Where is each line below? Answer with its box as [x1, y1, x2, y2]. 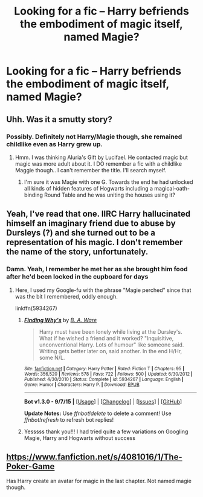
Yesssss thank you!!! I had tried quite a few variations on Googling [24, 428, 188, 435]
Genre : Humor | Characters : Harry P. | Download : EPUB [24, 381, 140, 388]
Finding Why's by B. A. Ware [24, 316, 97, 323]
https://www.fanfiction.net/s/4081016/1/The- [6, 451, 182, 462]
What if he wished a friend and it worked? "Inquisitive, [39, 334, 174, 342]
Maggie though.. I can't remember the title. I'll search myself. [14, 166, 167, 174]
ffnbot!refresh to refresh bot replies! [24, 416, 114, 423]
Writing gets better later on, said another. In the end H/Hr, [39, 347, 182, 354]
